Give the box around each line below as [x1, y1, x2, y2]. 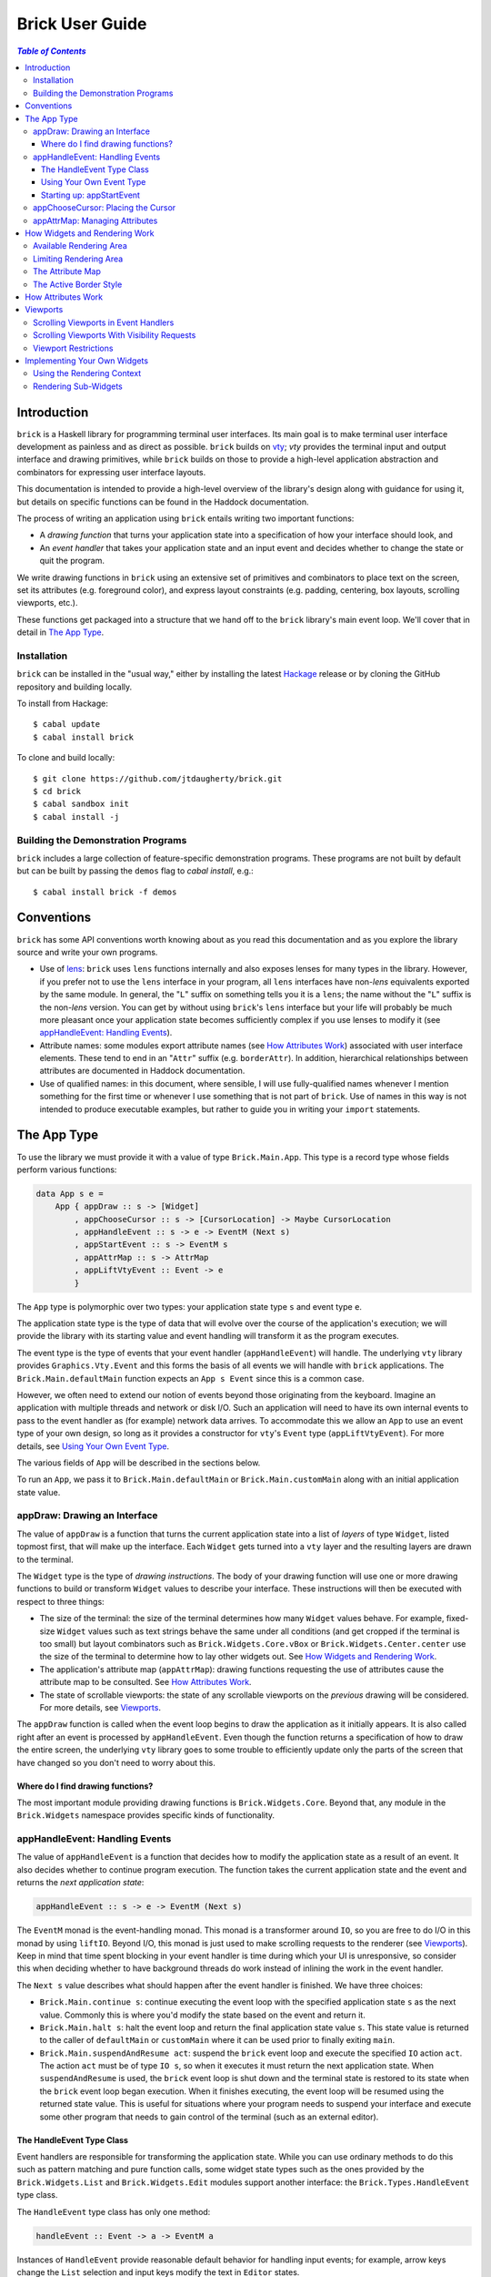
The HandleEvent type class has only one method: [16, 2206, 211, 2217]
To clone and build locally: [16, 752, 115, 763]
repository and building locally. [16, 681, 133, 692]
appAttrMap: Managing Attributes [33, 215, 158, 226]
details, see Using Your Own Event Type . [16, 1440, 170, 1452]
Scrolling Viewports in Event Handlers [33, 317, 175, 328]
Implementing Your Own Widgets [25, 355, 149, 366]
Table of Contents [16, 46, 86, 56]
